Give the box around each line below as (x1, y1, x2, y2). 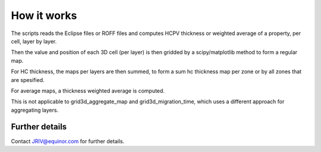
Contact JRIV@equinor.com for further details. (11, 137, 125, 145)
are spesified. (11, 76, 45, 83)
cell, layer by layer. (11, 37, 57, 45)
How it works (11, 9, 77, 22)
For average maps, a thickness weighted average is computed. (11, 87, 165, 94)
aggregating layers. (11, 106, 59, 113)
